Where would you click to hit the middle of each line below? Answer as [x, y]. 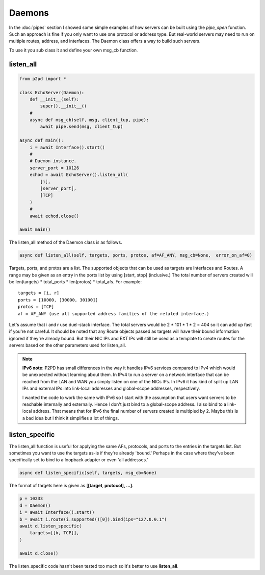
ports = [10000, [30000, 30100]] [58, 300]
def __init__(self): [54, 99]
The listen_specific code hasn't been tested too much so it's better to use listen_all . [94, 566]
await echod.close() [54, 216]
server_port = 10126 [54, 168]
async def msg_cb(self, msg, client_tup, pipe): [89, 120]
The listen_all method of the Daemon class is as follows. [66, 242]
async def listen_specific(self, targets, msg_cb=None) [88, 473]
